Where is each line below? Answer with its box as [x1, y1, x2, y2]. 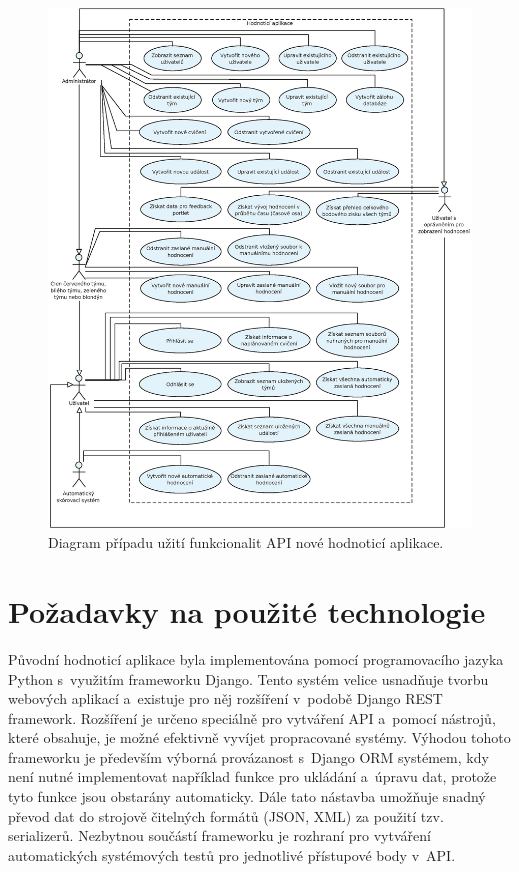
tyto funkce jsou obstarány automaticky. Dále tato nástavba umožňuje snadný [8, 786, 486, 807]
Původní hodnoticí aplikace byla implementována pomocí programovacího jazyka [8, 648, 504, 669]
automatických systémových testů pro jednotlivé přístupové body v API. [8, 844, 456, 865]
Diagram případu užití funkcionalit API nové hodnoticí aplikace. [48, 532, 444, 553]
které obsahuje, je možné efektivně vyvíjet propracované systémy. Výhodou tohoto [8, 727, 511, 748]
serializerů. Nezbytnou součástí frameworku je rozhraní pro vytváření [8, 825, 431, 846]
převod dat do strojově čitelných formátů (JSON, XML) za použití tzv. [8, 805, 444, 826]
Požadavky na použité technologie [8, 590, 486, 631]
